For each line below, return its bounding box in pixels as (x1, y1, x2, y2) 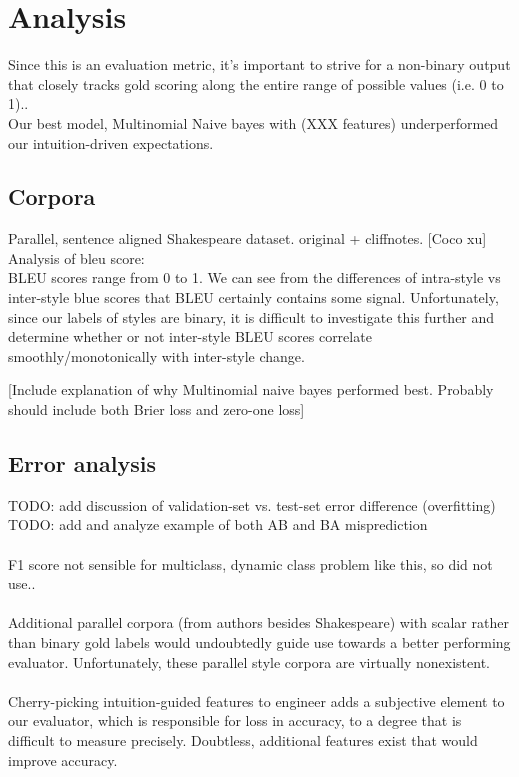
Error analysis (8, 448, 156, 479)
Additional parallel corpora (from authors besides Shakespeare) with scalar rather (8, 612, 509, 633)
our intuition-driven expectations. (8, 132, 214, 153)
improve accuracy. (8, 749, 118, 770)
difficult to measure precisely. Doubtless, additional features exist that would (8, 729, 478, 750)
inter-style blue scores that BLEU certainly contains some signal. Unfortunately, (8, 287, 499, 308)
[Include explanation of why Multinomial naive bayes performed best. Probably (8, 379, 494, 400)
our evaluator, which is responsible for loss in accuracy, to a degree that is (8, 710, 462, 731)
